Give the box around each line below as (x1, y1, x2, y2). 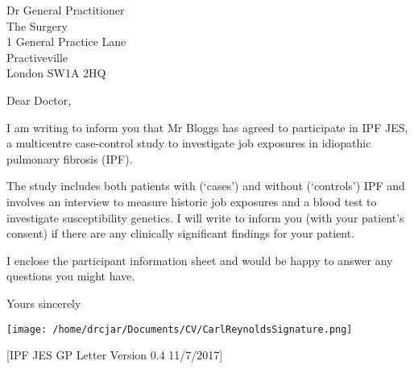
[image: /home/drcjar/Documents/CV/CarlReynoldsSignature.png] (6, 323, 353, 335)
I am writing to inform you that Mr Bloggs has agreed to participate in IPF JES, (6, 118, 408, 135)
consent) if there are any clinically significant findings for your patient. (6, 225, 355, 242)
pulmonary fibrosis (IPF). (6, 150, 133, 167)
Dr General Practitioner (6, 2, 125, 18)
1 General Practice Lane (6, 33, 126, 50)
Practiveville (6, 48, 68, 65)
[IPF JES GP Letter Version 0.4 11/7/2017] (6, 346, 223, 363)
